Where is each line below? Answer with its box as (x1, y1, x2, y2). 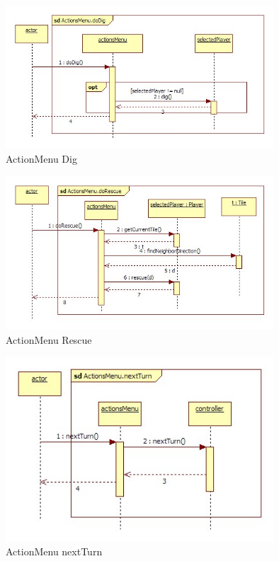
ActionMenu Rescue (6, 332, 92, 347)
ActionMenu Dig (6, 151, 77, 166)
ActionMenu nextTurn (6, 544, 103, 559)
